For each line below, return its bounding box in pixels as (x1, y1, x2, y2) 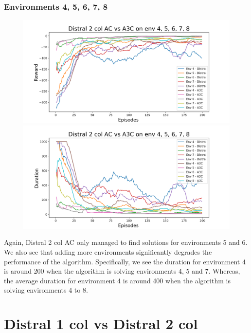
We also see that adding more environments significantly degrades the (4, 247, 212, 257)
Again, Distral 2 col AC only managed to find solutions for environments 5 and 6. (4, 237, 248, 247)
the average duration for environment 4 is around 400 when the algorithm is (4, 275, 231, 285)
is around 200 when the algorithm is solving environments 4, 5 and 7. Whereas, (4, 266, 240, 276)
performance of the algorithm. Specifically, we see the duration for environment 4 (4, 256, 246, 266)
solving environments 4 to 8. (4, 285, 88, 295)
